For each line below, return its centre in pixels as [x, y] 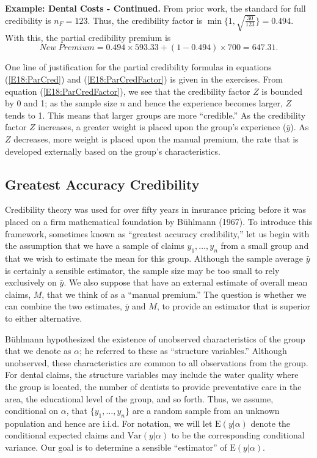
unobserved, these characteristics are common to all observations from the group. [157, 362]
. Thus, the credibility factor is [145, 20]
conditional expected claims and [65, 435]
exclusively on [31, 282]
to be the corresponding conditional [238, 435]
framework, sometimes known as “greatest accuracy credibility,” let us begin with [157, 233]
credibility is [28, 20]
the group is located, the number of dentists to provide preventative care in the [153, 386]
